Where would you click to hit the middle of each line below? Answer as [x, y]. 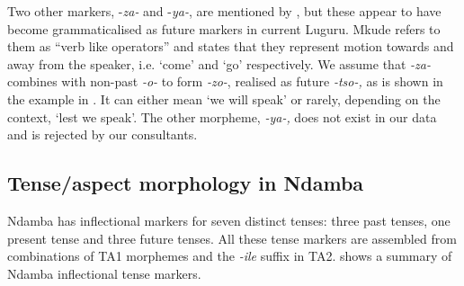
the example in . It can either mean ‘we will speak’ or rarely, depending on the [224, 98]
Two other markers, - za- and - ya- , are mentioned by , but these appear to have [224, 11]
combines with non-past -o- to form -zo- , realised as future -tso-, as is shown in [225, 81]
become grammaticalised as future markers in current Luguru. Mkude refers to [224, 28]
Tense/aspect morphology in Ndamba [186, 183]
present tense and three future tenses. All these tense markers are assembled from [232, 238]
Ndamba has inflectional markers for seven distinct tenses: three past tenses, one [229, 220]
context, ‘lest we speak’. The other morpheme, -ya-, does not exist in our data [222, 116]
